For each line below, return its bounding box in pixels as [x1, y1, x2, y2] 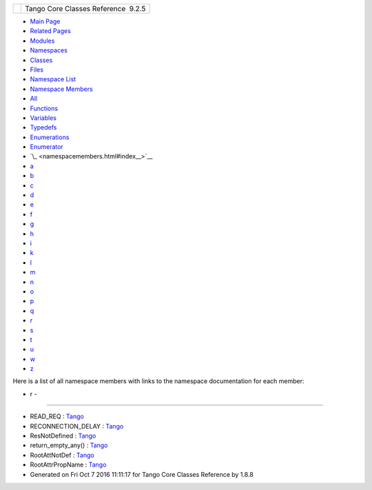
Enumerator [30, 143, 63, 151]
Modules [30, 37, 55, 45]
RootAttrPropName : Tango [30, 460, 107, 469]
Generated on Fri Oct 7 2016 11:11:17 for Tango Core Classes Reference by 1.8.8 [30, 470, 254, 478]
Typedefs [30, 123, 57, 132]
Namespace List [30, 75, 76, 83]
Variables [30, 114, 56, 122]
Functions [30, 104, 59, 112]
